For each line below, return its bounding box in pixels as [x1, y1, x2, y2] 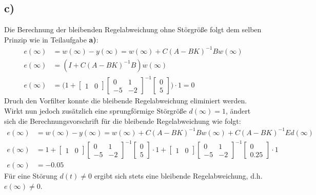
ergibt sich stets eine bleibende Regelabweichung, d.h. [94, 170, 263, 181]
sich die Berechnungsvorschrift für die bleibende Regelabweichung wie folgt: [4, 115, 241, 126]
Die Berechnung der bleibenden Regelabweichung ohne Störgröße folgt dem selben [4, 24, 262, 35]
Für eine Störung [4, 170, 57, 181]
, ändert [225, 105, 251, 116]
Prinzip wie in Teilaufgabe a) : [4, 34, 98, 45]
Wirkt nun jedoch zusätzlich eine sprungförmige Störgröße [4, 105, 187, 116]
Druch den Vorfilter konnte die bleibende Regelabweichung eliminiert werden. [4, 95, 247, 106]
